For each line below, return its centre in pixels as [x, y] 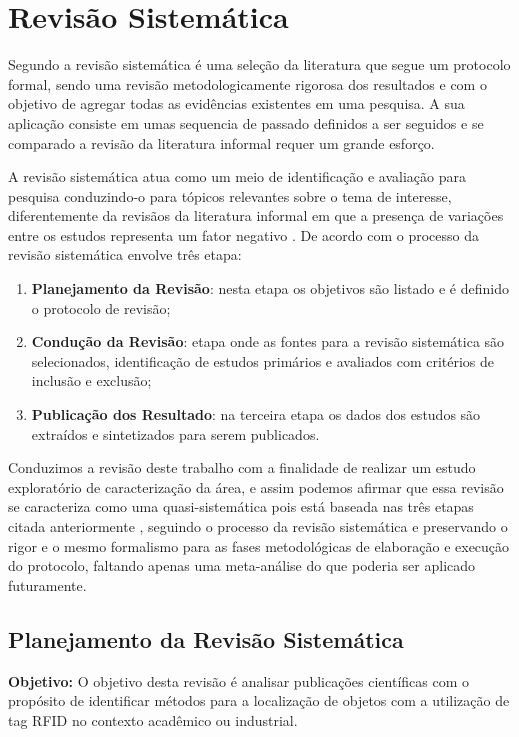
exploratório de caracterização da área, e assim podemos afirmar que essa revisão [256, 486]
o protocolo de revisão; [101, 307]
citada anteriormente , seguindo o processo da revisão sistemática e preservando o [258, 526]
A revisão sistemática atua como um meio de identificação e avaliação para [237, 176]
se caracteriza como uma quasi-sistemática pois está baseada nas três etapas [241, 506]
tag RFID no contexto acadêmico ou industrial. [153, 719]
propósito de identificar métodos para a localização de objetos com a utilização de [259, 700]
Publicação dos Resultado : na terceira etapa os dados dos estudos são [256, 414]
